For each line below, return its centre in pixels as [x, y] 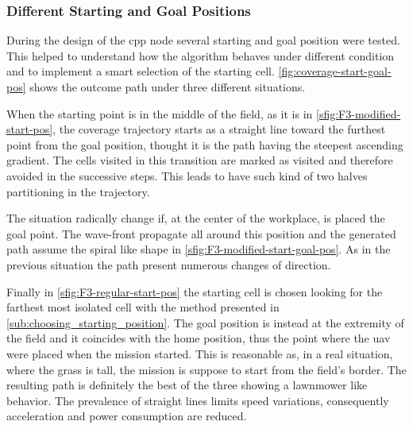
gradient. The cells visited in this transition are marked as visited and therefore [200, 160]
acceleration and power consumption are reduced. [127, 416]
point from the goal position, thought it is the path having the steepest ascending [205, 144]
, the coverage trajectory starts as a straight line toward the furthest [219, 129]
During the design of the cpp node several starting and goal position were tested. [203, 40]
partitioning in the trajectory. [78, 191]
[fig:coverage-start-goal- [335, 71]
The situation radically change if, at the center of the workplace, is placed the [196, 218]
